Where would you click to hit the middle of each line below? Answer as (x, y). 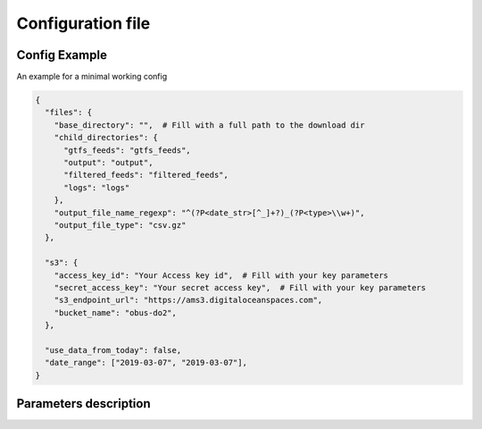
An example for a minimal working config (92, 77)
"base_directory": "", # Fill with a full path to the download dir (209, 125)
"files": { (69, 113)
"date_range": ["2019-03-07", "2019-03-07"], (146, 363)
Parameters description (83, 404)
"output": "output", (108, 162)
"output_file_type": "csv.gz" (120, 225)
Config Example (62, 55)
